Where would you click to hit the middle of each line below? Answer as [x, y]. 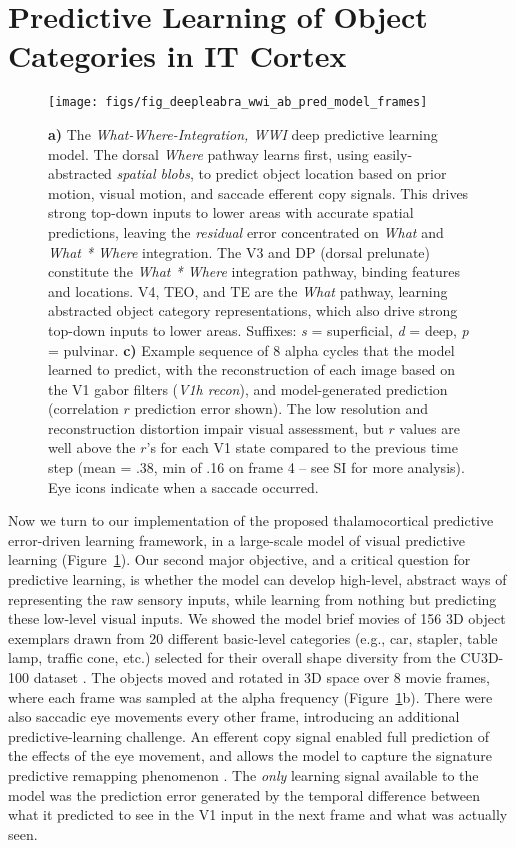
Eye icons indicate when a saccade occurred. [183, 486]
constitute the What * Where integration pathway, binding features [254, 271]
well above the [92, 447]
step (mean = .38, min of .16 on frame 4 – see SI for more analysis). [256, 467]
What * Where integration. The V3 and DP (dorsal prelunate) [239, 251]
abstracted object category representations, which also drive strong [253, 310]
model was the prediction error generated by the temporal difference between [244, 794]
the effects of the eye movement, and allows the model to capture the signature [250, 755]
